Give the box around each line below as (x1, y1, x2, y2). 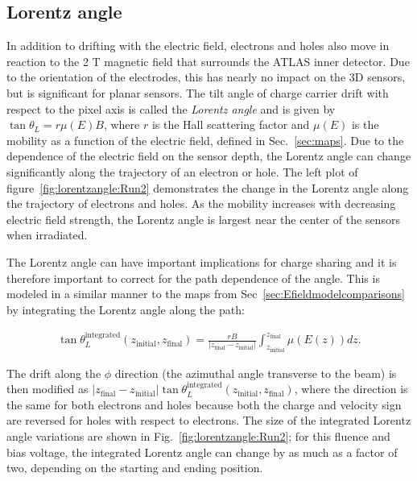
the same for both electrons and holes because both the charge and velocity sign (6, 396, 402, 413)
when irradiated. (6, 226, 88, 243)
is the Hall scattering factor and (151, 116, 310, 133)
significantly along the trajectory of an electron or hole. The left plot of (6, 163, 358, 180)
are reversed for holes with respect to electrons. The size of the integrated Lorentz (6, 412, 411, 429)
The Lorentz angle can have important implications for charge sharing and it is (6, 253, 397, 270)
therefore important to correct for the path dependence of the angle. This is (6, 269, 380, 286)
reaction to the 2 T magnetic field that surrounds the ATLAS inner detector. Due (6, 52, 410, 69)
